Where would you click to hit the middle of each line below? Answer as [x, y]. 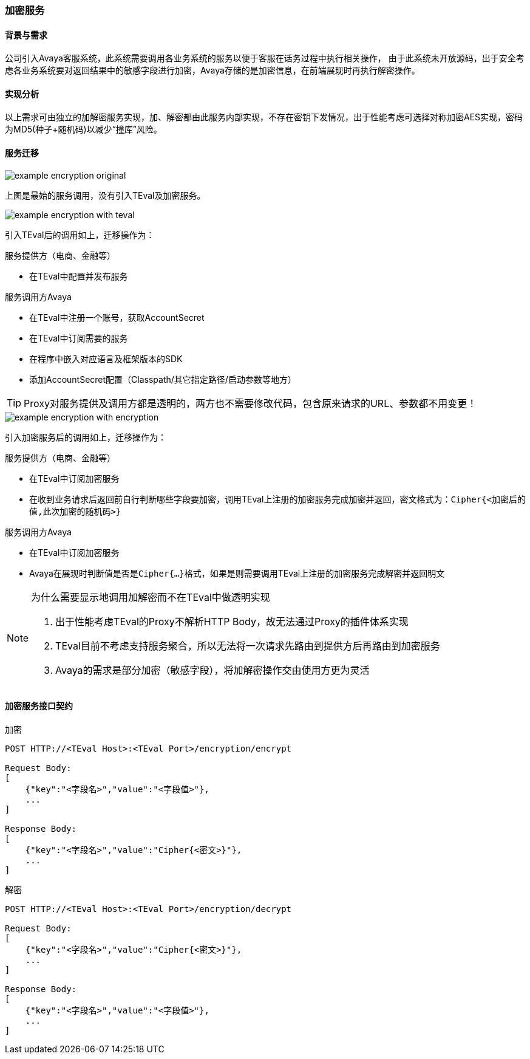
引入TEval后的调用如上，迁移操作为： [80, 235]
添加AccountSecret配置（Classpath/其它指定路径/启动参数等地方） [163, 379]
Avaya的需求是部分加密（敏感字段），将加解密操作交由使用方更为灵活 [212, 670]
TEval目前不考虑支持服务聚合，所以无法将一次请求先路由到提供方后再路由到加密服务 [248, 646]
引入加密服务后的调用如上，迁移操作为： [86, 437]
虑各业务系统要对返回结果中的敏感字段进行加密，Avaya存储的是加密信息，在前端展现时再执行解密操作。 [212, 70]
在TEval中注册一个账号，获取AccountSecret [117, 317]
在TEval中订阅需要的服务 [79, 338]
